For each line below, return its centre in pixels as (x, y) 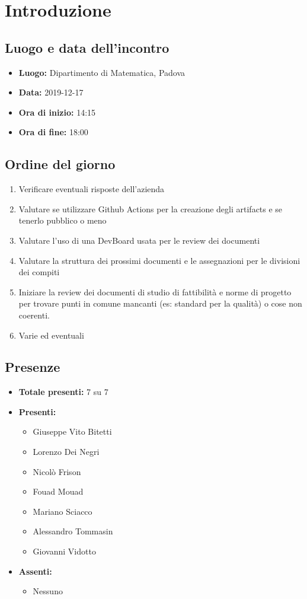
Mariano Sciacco (63, 511)
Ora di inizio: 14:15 (57, 112)
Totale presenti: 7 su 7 (63, 392)
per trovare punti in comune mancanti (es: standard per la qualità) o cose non (160, 303)
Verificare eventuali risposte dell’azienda (92, 189)
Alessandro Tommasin (73, 531)
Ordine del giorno (60, 164)
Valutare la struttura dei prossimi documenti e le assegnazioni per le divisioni (159, 260)
